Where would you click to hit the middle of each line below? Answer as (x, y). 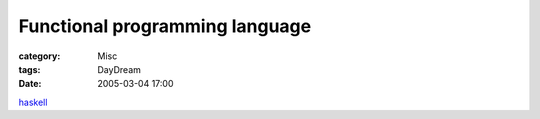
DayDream (119, 69)
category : (39, 56)
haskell (33, 102)
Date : (30, 84)
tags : (29, 69)
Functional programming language (165, 26)
